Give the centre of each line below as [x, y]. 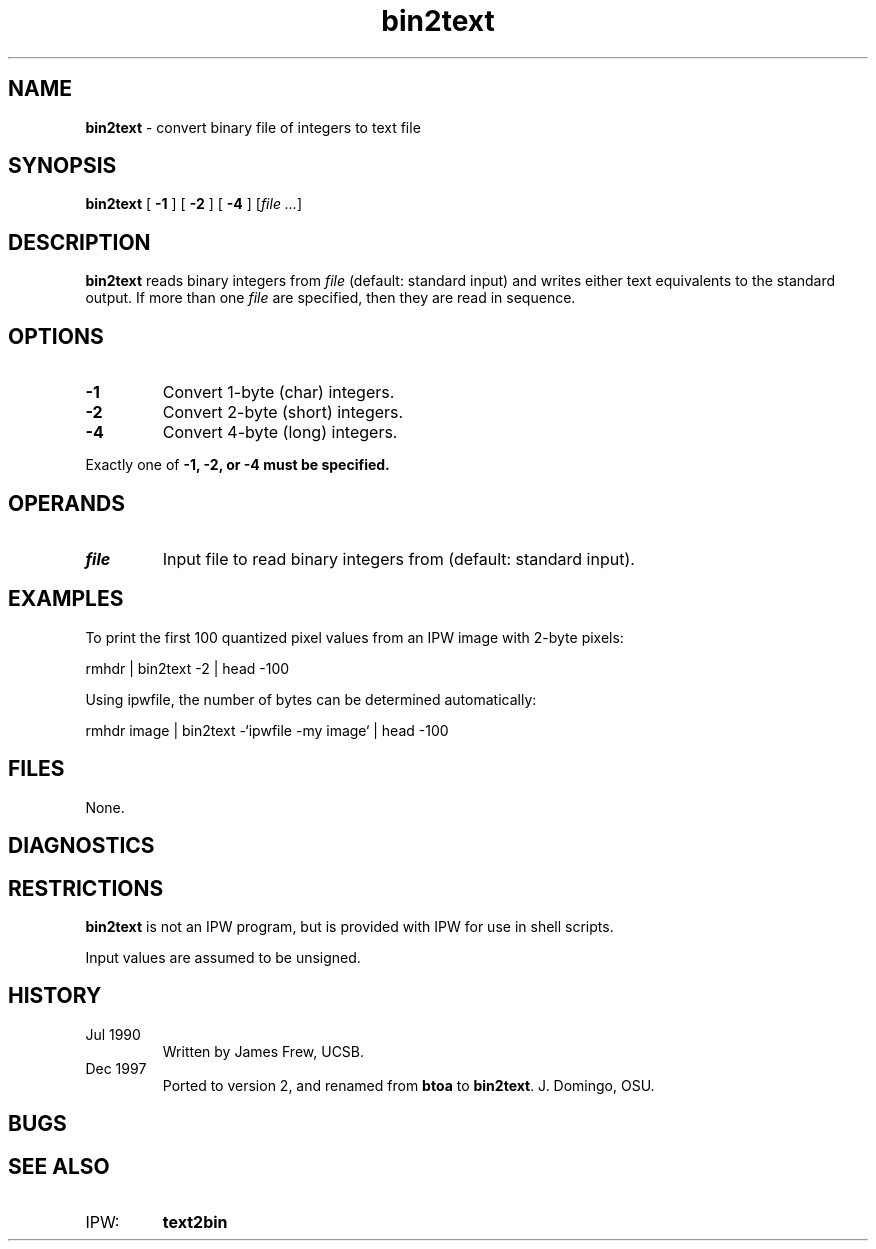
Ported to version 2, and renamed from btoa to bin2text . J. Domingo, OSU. [408, 1085]
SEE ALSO [59, 1166]
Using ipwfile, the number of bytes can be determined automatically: [311, 699]
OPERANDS [66, 503]
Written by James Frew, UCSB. [263, 1051]
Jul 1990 [113, 1034]
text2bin [195, 1222]
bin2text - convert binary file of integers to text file [253, 127]
